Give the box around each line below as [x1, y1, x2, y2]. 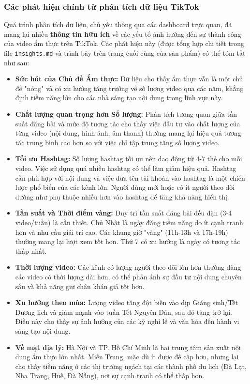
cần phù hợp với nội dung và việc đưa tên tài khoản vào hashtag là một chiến [15, 172, 245, 183]
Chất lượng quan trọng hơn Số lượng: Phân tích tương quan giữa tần [15, 109, 237, 119]
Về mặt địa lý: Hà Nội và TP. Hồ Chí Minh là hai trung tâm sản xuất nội [15, 342, 241, 352]
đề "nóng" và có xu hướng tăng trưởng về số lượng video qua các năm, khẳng [15, 83, 244, 93]
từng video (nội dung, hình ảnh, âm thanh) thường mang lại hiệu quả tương [15, 128, 241, 138]
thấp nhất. [15, 246, 47, 256]
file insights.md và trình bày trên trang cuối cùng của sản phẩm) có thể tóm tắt [4, 48, 246, 58]
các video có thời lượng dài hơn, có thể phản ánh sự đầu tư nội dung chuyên [15, 271, 242, 281]
